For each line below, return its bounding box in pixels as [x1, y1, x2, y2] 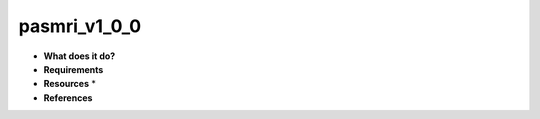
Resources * [43, 78, 97, 90]
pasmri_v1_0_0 [18, 15, 142, 37]
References [43, 91, 93, 104]
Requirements [43, 63, 104, 75]
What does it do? [43, 50, 116, 62]
